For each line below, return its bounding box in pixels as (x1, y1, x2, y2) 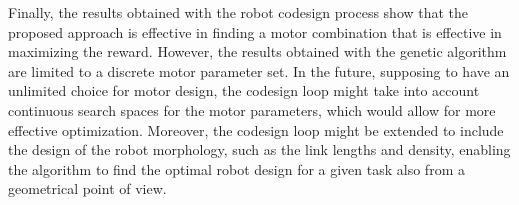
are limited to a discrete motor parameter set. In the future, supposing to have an (8, 60, 510, 81)
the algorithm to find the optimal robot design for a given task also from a (8, 158, 465, 179)
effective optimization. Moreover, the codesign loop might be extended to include (8, 119, 504, 140)
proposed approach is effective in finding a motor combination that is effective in (8, 21, 502, 42)
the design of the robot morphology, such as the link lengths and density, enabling (8, 139, 511, 160)
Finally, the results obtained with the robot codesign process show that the (8, 2, 469, 22)
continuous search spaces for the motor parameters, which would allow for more (8, 99, 496, 120)
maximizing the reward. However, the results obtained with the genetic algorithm (8, 41, 507, 62)
